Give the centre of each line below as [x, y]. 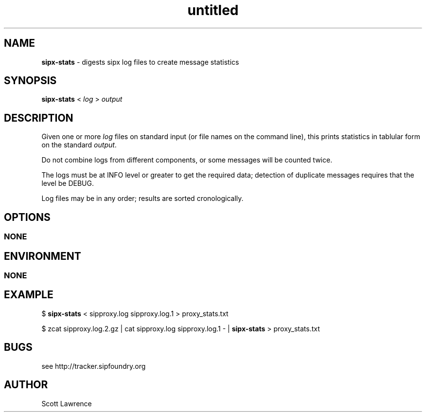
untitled [213, 10]
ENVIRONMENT [43, 256]
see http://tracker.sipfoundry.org [94, 366]
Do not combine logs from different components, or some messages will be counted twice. [187, 160]
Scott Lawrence [67, 403]
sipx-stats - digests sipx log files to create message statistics [140, 62]
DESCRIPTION [39, 118]
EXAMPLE [29, 295]
